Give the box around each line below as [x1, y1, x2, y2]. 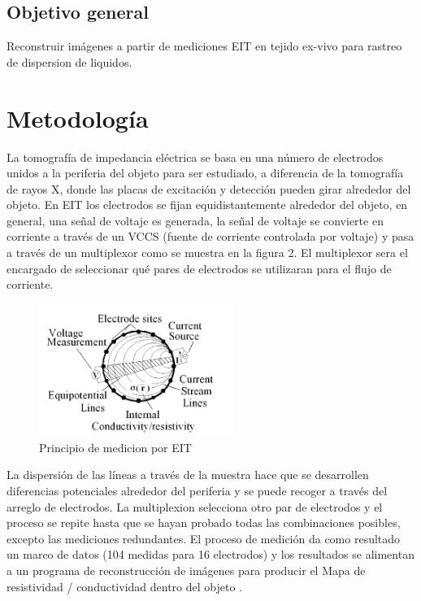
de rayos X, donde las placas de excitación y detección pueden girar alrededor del [7, 180, 411, 197]
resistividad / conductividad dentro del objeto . [7, 577, 243, 594]
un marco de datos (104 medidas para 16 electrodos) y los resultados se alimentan [7, 546, 414, 563]
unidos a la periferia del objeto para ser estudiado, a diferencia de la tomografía [7, 164, 404, 181]
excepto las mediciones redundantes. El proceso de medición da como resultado [7, 529, 401, 547]
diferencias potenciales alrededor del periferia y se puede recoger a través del [7, 482, 388, 499]
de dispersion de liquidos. [7, 53, 132, 70]
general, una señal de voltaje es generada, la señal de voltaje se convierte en [7, 211, 384, 229]
